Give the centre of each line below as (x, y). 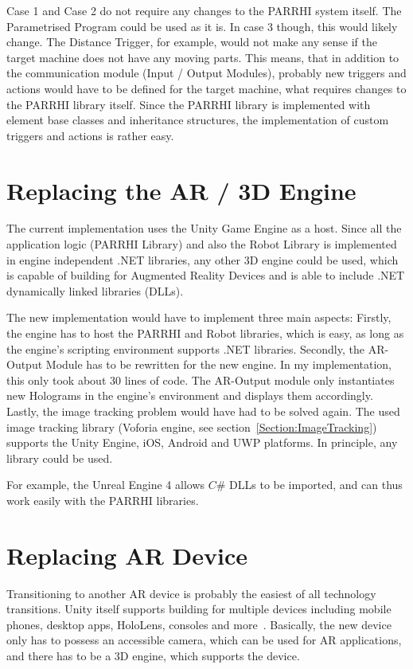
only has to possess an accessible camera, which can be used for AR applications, (204, 640)
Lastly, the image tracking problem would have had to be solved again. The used (203, 411)
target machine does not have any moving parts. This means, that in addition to (203, 57)
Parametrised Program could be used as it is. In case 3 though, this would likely (202, 26)
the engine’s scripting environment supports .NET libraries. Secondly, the (185, 348)
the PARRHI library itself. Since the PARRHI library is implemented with (189, 104)
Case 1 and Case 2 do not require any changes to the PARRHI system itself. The (204, 10)
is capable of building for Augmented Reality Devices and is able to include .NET (206, 275)
